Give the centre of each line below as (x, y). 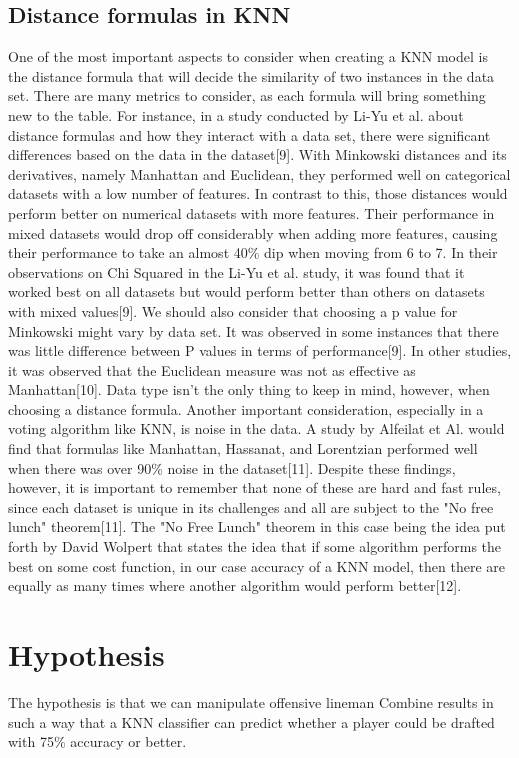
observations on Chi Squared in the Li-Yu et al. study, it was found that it (236, 271)
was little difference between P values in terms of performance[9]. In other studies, (260, 350)
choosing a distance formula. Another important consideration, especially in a (246, 408)
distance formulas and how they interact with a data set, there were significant (249, 134)
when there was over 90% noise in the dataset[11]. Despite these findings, (232, 467)
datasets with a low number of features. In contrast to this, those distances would (258, 193)
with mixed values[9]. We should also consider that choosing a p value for (233, 310)
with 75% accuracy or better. (97, 741)
